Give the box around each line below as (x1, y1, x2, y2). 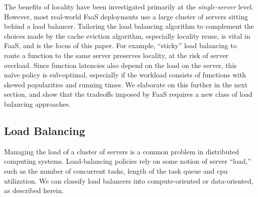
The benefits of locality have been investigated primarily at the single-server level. (4, 1, 254, 11)
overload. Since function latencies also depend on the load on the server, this (4, 60, 237, 70)
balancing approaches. (4, 98, 71, 109)
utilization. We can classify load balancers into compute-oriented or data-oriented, (4, 175, 254, 186)
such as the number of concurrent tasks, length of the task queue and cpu (4, 165, 228, 176)
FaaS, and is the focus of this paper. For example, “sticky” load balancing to (4, 40, 237, 51)
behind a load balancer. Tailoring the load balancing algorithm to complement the (4, 21, 254, 31)
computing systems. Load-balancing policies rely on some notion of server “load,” (4, 156, 251, 166)
